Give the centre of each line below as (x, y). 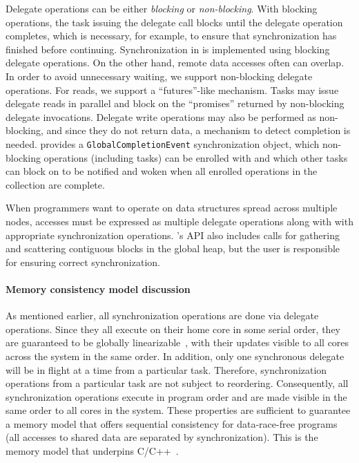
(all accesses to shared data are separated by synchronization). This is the (162, 437)
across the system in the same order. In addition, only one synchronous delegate (175, 356)
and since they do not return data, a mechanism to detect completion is (198, 130)
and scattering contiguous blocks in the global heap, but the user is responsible (173, 248)
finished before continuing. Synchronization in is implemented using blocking (168, 49)
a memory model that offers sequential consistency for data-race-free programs (172, 423)
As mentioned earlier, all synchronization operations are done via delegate (162, 315)
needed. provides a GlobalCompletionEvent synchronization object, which (163, 143)
